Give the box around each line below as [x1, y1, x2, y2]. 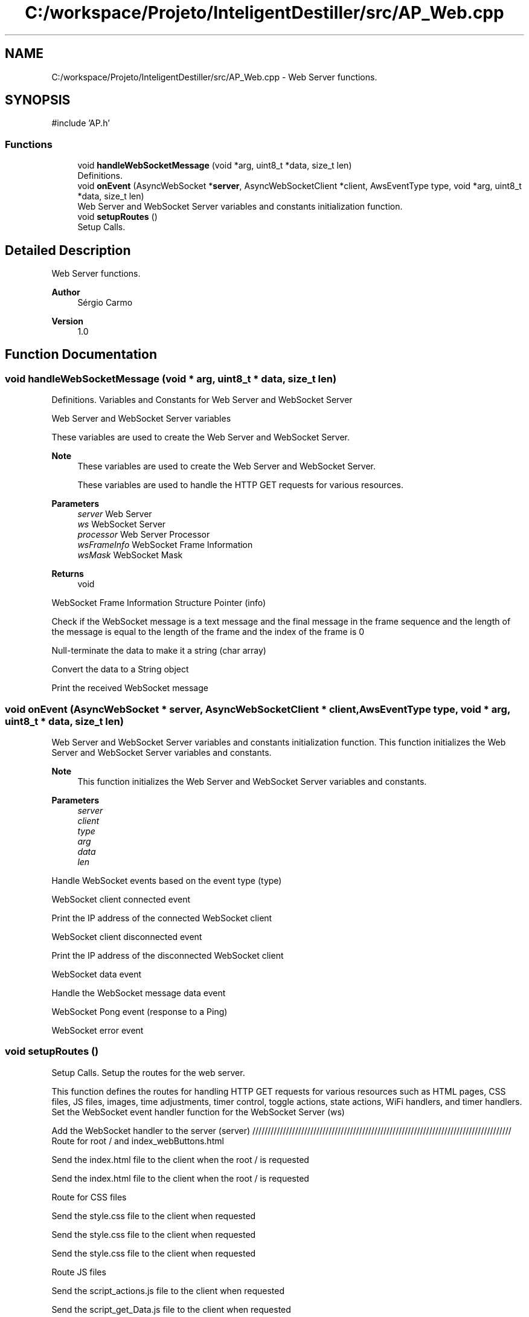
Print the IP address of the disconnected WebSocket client [51, 950, 284, 961]
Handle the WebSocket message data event [51, 988, 226, 998]
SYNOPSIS [5, 92, 71, 108]
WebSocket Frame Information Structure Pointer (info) [51, 597, 266, 608]
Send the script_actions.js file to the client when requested [51, 1285, 285, 1296]
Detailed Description [5, 242, 131, 258]
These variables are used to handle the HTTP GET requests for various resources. [77, 480, 403, 491]
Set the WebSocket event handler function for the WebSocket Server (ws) [51, 1106, 345, 1117]
